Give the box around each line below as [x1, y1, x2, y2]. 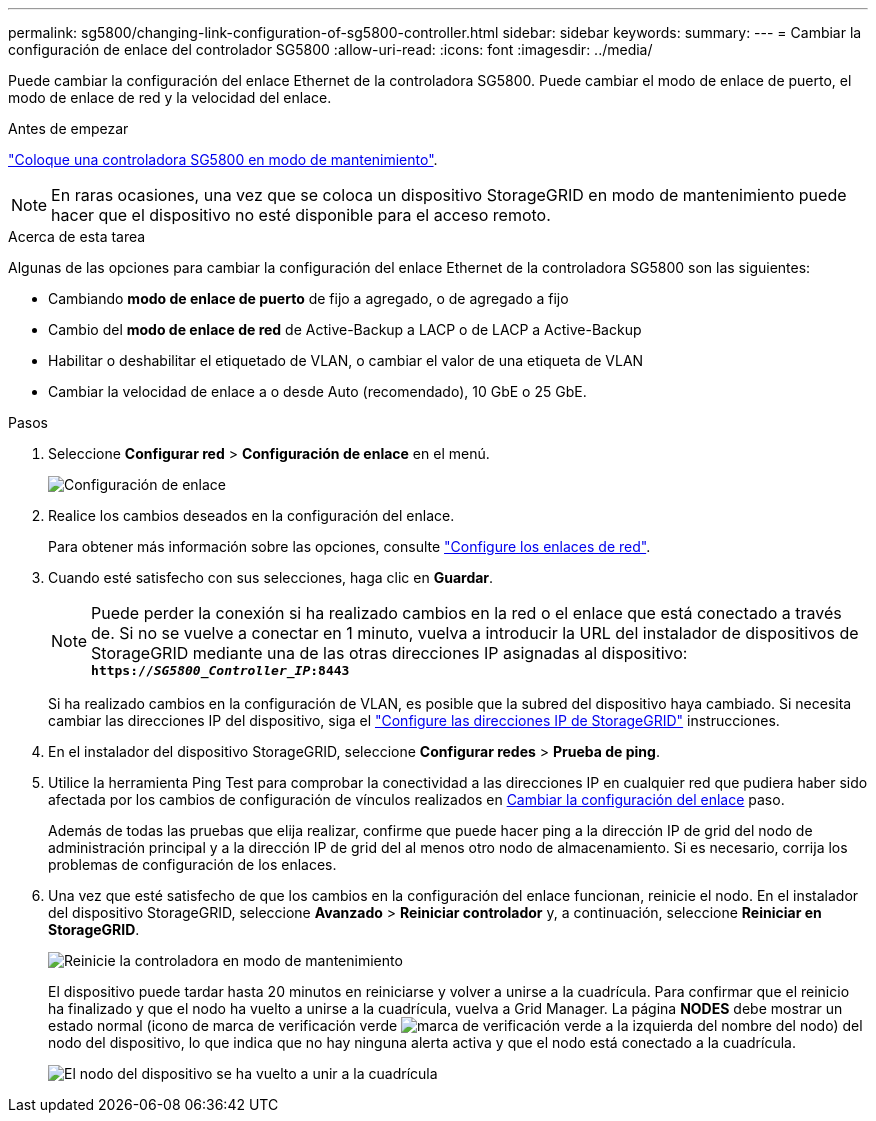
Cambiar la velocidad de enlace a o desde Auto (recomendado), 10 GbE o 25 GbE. [48, 383, 587, 400]
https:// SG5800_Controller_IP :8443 [91, 663, 350, 678]
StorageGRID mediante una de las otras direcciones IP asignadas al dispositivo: [91, 643, 688, 663]
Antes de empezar [8, 120, 129, 137]
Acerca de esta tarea [8, 228, 146, 245]
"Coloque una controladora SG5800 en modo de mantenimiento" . [8, 151, 438, 168]
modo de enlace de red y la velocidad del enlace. [8, 89, 332, 106]
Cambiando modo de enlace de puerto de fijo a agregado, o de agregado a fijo [48, 290, 569, 307]
